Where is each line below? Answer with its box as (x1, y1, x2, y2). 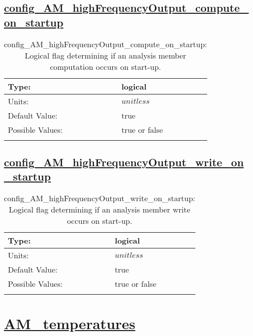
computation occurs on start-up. (50, 61, 161, 72)
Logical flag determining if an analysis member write (9, 204, 190, 215)
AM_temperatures (4, 313, 135, 334)
